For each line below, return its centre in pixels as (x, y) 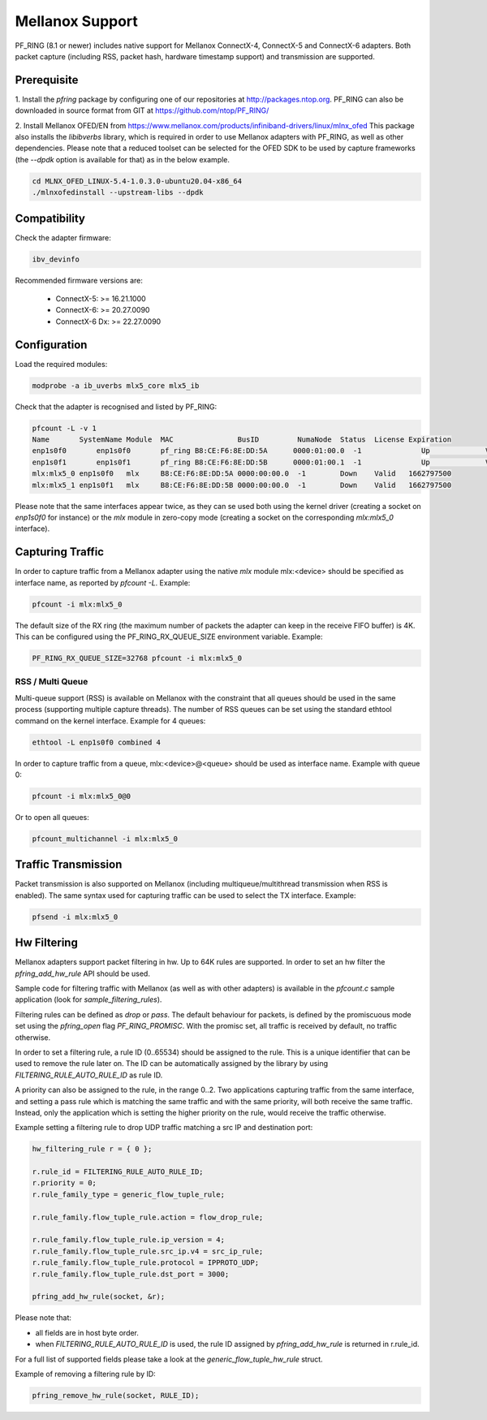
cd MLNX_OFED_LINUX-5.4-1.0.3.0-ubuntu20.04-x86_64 (137, 181)
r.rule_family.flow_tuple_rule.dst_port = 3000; (131, 1274)
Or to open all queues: (52, 817)
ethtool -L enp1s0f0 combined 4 (97, 742)
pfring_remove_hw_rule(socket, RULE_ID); (116, 1395)
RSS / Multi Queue (52, 682)
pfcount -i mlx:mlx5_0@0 (82, 796)
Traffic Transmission (69, 865)
